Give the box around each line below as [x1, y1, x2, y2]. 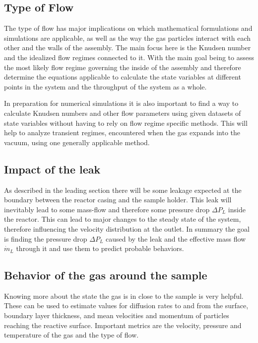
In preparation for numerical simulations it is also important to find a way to [4, 98, 239, 108]
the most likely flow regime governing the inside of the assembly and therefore [4, 62, 241, 72]
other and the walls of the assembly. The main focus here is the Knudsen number [4, 42, 251, 53]
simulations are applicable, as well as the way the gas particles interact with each [4, 32, 251, 43]
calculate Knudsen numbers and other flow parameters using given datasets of [4, 107, 241, 118]
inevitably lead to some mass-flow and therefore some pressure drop [4, 204, 210, 214]
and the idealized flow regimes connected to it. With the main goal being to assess [4, 52, 254, 62]
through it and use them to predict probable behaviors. [16, 243, 184, 254]
